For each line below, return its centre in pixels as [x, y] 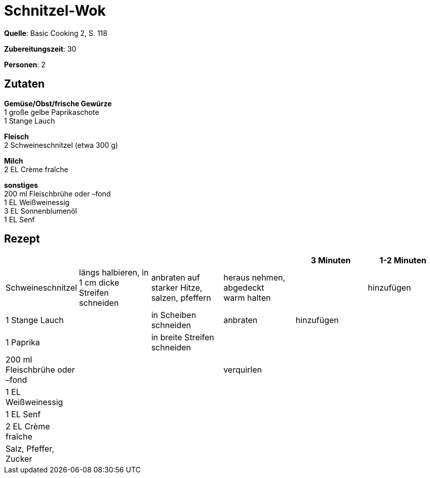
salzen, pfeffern [181, 298]
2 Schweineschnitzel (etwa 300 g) [61, 145]
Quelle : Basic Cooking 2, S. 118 [56, 33]
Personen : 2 [25, 64]
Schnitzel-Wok [55, 11]
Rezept [22, 239]
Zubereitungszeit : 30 [40, 49]
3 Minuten [331, 261]
